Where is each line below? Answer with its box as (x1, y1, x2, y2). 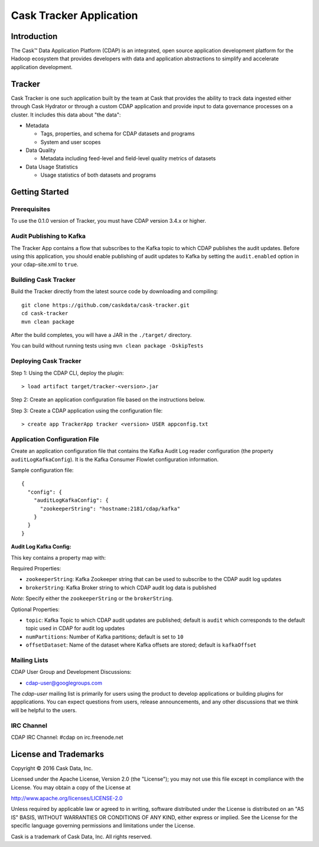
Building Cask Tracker (11, 275, 76, 284)
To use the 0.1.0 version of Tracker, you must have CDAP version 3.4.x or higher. (11, 218, 207, 225)
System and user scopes (40, 138, 101, 145)
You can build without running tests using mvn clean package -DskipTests (11, 342, 204, 349)
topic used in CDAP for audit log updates (25, 625, 125, 632)
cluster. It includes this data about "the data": (11, 111, 121, 118)
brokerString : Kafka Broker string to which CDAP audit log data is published (25, 584, 217, 591)
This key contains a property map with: (11, 554, 106, 561)
